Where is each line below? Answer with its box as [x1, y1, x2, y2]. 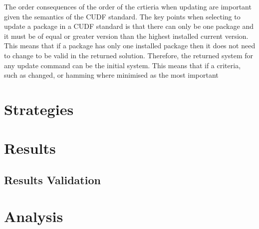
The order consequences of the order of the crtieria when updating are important [4, 1, 252, 11]
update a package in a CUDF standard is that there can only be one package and [4, 21, 254, 31]
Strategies [4, 99, 74, 119]
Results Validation [4, 172, 101, 187]
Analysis [4, 206, 63, 227]
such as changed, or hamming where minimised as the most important [4, 70, 219, 80]
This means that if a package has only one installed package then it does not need [4, 40, 256, 51]
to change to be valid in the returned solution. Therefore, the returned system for [4, 50, 254, 60]
